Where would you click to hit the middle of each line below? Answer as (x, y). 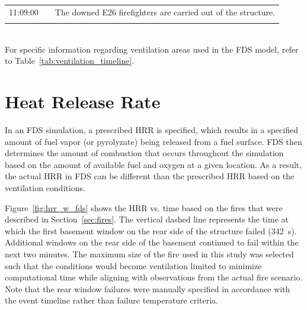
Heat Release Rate (83, 101)
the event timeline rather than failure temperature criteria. (112, 300)
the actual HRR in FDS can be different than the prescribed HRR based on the (150, 176)
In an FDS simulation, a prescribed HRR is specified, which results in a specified (151, 130)
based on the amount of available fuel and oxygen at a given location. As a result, (153, 164)
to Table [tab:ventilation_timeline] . (70, 61)
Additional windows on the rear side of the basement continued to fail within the (152, 242)
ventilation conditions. (45, 187)
